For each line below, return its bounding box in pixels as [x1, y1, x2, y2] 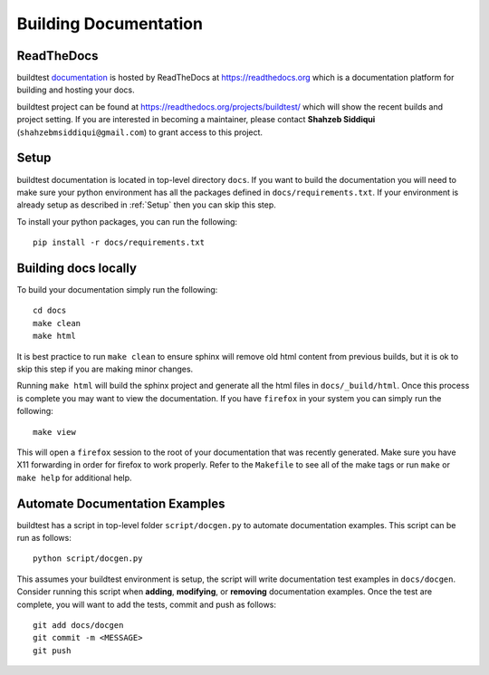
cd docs [33, 305, 67, 316]
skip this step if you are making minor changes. [16, 363, 194, 374]
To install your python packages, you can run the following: [16, 216, 238, 227]
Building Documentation [16, 14, 204, 34]
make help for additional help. [16, 472, 132, 483]
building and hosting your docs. [16, 84, 135, 95]
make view [33, 427, 76, 437]
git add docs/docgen [33, 620, 124, 630]
